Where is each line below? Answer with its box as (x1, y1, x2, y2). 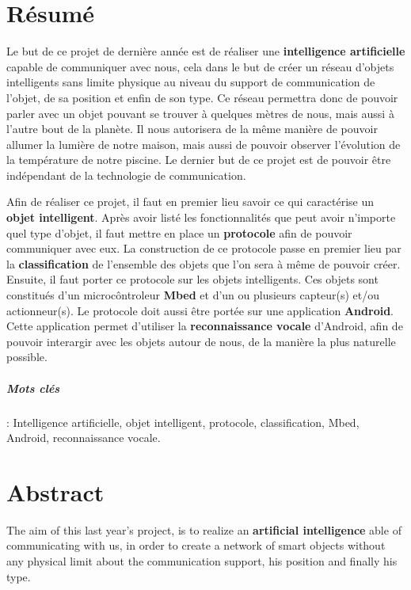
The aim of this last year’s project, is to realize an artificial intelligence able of (6, 521, 401, 538)
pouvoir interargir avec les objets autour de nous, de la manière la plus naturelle (6, 333, 396, 349)
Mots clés (6, 379, 60, 396)
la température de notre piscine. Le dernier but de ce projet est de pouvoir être (6, 151, 391, 168)
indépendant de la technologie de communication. (6, 166, 246, 183)
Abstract (6, 475, 105, 508)
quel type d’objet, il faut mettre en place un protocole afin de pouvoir (6, 224, 352, 241)
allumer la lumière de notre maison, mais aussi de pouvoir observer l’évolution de (6, 135, 401, 152)
